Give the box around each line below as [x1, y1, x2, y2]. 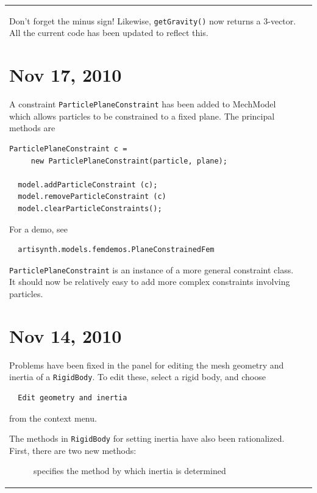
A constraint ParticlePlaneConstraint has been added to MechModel [9, 98, 276, 110]
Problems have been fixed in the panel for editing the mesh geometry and [9, 358, 284, 371]
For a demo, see [9, 222, 68, 235]
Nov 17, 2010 [9, 62, 122, 87]
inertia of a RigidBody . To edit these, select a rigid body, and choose [9, 370, 266, 383]
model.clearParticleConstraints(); [18, 204, 162, 213]
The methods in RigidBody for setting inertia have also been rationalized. [9, 432, 285, 445]
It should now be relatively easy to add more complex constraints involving [9, 275, 290, 288]
